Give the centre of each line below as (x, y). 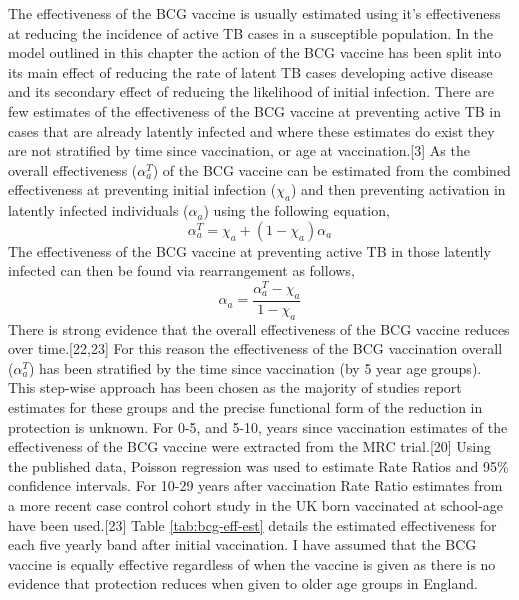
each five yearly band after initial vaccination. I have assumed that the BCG (242, 544)
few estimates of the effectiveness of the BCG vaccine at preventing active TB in (255, 110)
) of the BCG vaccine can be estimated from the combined (331, 169)
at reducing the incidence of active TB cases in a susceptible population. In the (251, 32)
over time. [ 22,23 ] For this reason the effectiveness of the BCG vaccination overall (255, 348)
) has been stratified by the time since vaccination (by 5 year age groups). (255, 367)
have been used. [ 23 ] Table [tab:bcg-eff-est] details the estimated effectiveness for (252, 524)
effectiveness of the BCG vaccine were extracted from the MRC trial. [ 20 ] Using (250, 446)
